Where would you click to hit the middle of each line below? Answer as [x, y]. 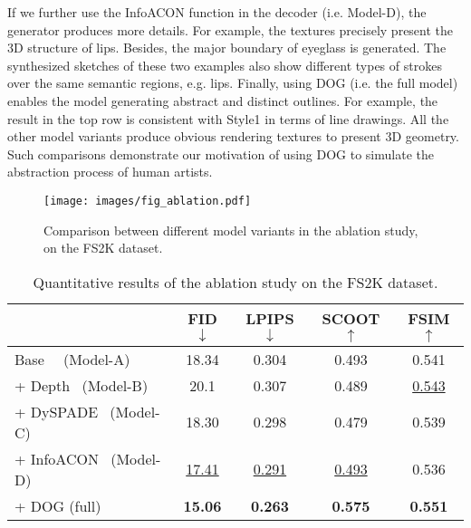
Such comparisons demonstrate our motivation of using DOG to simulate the [221, 154]
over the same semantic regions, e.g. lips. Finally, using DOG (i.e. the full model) [233, 83]
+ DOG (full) [58, 505]
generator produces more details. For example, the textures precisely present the [231, 29]
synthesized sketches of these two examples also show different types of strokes [225, 65]
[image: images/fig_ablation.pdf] [148, 201]
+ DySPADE [57, 411]
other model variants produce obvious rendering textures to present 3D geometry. [233, 136]
